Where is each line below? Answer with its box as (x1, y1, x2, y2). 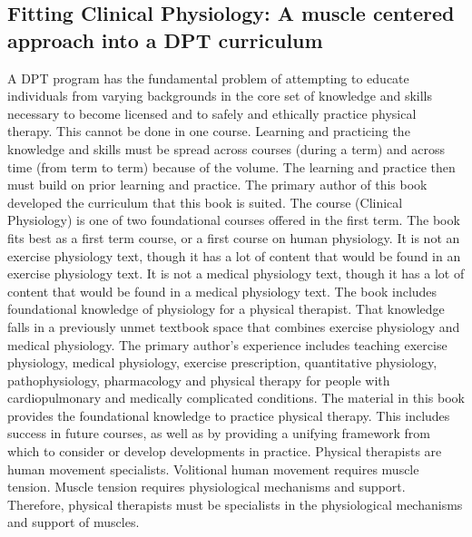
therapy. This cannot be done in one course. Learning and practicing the (7, 122, 410, 141)
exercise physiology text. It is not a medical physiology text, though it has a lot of (7, 264, 465, 283)
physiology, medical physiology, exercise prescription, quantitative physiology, (7, 353, 438, 372)
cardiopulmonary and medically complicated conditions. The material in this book (7, 388, 465, 407)
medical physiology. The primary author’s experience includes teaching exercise (7, 335, 447, 354)
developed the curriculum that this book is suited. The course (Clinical (7, 192, 403, 211)
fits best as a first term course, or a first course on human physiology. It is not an (7, 228, 460, 247)
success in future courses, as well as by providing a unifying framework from (7, 424, 430, 443)
